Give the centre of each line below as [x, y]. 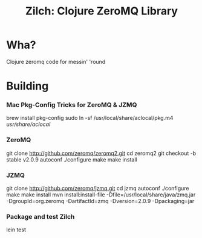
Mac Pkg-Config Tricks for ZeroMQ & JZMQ [72, 105]
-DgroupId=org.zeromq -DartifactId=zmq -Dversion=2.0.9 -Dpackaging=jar [100, 201]
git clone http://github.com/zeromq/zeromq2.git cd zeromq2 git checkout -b [101, 153]
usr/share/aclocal [28, 124]
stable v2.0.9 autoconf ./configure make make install [72, 159]
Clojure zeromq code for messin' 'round [56, 61]
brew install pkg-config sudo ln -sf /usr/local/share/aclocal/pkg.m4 [90, 118]
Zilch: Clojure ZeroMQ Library [102, 11]
